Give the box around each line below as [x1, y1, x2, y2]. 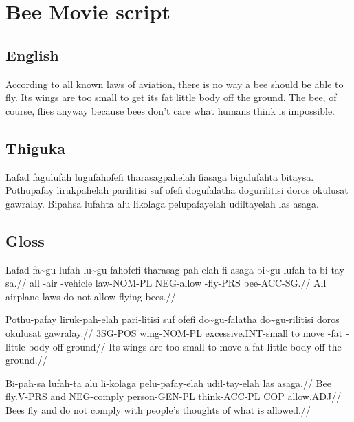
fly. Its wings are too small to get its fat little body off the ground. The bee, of [5, 90, 337, 104]
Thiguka [5, 137, 65, 158]
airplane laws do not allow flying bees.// [5, 289, 176, 303]
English [5, 44, 59, 65]
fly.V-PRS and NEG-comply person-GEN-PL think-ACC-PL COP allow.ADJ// [5, 389, 342, 403]
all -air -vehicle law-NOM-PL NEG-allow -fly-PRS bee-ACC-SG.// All [30, 276, 327, 290]
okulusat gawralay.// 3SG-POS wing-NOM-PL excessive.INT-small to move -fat [5, 325, 343, 340]
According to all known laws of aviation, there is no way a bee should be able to [5, 76, 344, 91]
